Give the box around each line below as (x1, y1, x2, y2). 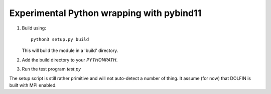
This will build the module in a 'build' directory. (22, 47, 118, 53)
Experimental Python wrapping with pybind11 (9, 7, 202, 18)
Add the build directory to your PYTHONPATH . (22, 56, 118, 62)
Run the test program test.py (22, 66, 81, 72)
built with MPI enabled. (9, 82, 57, 88)
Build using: (22, 25, 46, 31)
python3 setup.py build (31, 36, 89, 42)
